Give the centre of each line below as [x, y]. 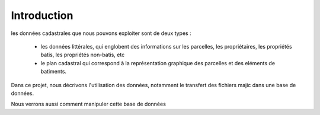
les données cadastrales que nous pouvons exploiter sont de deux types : [101, 33]
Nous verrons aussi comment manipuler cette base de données [88, 104]
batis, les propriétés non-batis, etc [83, 55]
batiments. [54, 72]
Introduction [42, 15]
